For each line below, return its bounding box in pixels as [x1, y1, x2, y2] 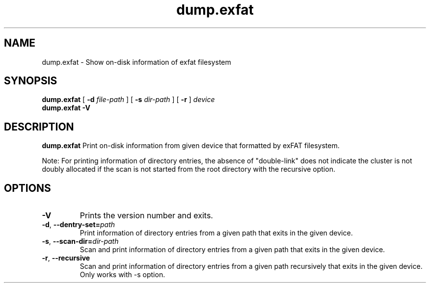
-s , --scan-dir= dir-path [42, 237, 119, 246]
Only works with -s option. [80, 270, 165, 279]
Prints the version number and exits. [80, 210, 213, 221]
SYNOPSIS [4, 75, 57, 87]
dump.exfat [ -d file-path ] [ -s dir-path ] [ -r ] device [42, 95, 215, 104]
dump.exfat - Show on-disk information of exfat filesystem [42, 57, 231, 66]
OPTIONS [4, 182, 51, 194]
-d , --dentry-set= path [42, 220, 115, 229]
